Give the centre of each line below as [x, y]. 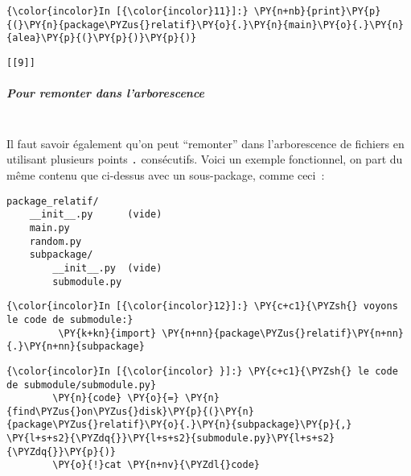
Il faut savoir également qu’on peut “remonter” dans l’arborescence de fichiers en [205, 143]
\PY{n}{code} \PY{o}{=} [116, 398]
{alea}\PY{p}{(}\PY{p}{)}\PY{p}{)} [102, 38]
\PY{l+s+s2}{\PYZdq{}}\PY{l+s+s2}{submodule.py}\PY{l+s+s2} [171, 439]
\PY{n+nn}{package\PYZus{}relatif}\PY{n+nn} [283, 333]
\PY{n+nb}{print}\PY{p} [317, 11]
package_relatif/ [53, 201]
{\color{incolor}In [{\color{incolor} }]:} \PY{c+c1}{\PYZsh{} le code [202, 371]
